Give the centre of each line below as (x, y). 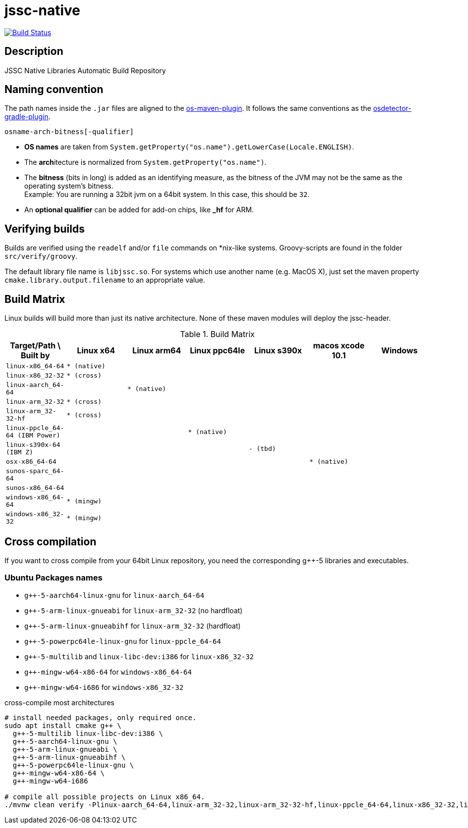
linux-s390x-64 (33, 445)
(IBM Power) (39, 436)
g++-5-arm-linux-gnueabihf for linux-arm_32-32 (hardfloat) (132, 626)
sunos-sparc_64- (35, 471)
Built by (35, 356)
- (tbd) (262, 448)
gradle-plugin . (27, 117)
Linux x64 (96, 351)
